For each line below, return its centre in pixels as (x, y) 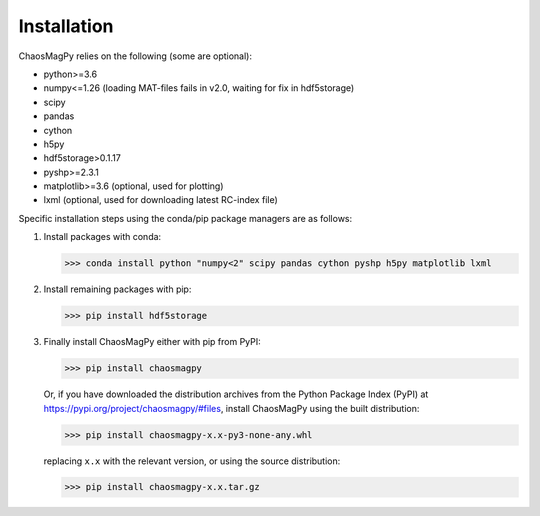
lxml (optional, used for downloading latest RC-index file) (161, 200)
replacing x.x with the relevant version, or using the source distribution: (192, 461)
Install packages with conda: (102, 237)
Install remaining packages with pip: (117, 289)
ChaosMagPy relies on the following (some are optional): (135, 56)
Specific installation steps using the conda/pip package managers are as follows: (185, 218)
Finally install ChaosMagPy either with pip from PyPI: (152, 342)
